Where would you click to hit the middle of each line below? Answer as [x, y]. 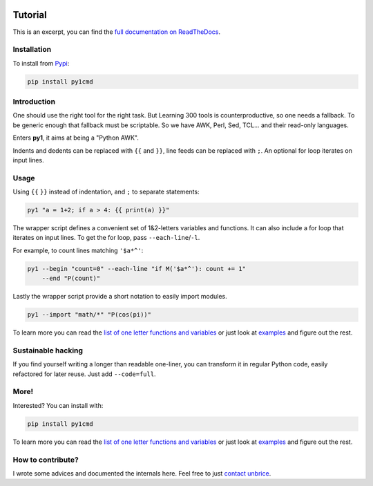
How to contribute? [46, 460]
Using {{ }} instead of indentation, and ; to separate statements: [106, 192]
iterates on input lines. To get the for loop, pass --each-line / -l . [106, 238]
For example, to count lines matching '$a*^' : [78, 250]
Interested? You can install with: [58, 405]
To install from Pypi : [41, 63]
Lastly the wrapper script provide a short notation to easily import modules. [120, 297]
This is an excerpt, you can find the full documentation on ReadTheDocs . [117, 32]
